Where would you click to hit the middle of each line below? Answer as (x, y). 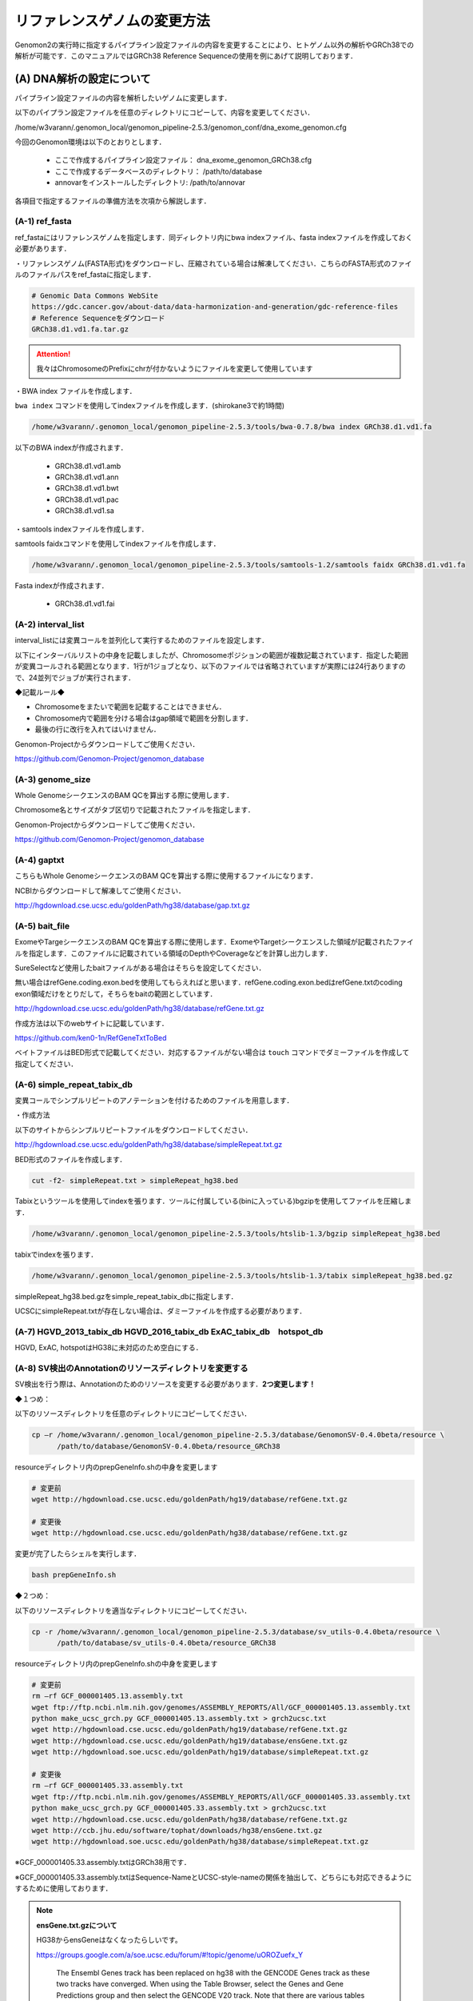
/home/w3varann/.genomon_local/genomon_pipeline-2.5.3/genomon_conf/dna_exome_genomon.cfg (181, 127)
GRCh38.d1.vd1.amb (88, 466)
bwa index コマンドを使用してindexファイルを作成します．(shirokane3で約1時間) (150, 406)
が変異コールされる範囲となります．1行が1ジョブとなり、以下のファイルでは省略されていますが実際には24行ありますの (211, 666)
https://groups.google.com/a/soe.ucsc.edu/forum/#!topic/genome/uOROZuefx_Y (170, 1955)
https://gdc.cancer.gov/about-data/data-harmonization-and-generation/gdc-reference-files (215, 307)
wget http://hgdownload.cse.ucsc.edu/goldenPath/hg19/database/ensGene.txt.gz (189, 1740)
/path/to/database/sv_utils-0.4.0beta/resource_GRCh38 (167, 1642)
